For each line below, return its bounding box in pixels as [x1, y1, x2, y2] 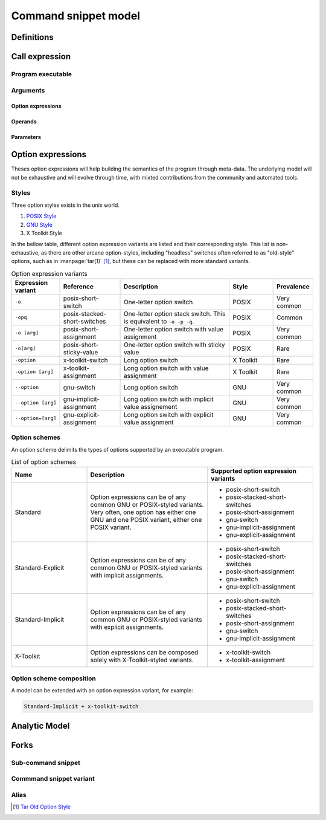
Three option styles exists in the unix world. [11, 201, 120, 209]
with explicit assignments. [90, 623, 164, 631]
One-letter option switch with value [123, 325, 224, 333]
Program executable [11, 70, 72, 78]
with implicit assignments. [90, 571, 164, 580]
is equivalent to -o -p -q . [123, 317, 194, 325]
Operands [11, 118, 37, 125]
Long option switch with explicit [123, 410, 214, 418]
